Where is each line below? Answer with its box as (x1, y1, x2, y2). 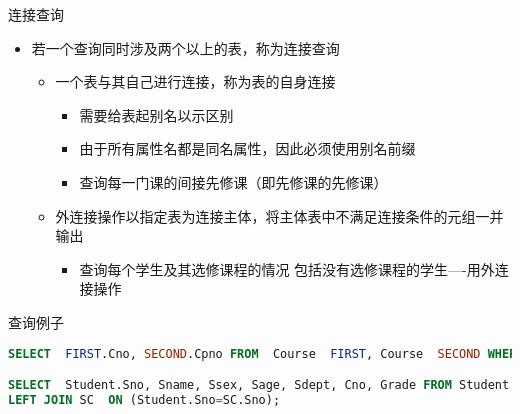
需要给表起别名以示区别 (79, 104, 234, 125)
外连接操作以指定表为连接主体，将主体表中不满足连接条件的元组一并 (55, 205, 504, 226)
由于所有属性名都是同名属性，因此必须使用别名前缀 (79, 138, 416, 159)
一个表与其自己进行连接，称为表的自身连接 (55, 71, 336, 92)
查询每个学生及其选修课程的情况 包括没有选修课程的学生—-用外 (79, 258, 495, 279)
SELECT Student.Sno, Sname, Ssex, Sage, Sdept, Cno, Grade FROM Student (8, 378, 510, 393)
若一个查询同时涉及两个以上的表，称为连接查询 (31, 37, 340, 58)
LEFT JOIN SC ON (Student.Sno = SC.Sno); (8, 392, 281, 407)
